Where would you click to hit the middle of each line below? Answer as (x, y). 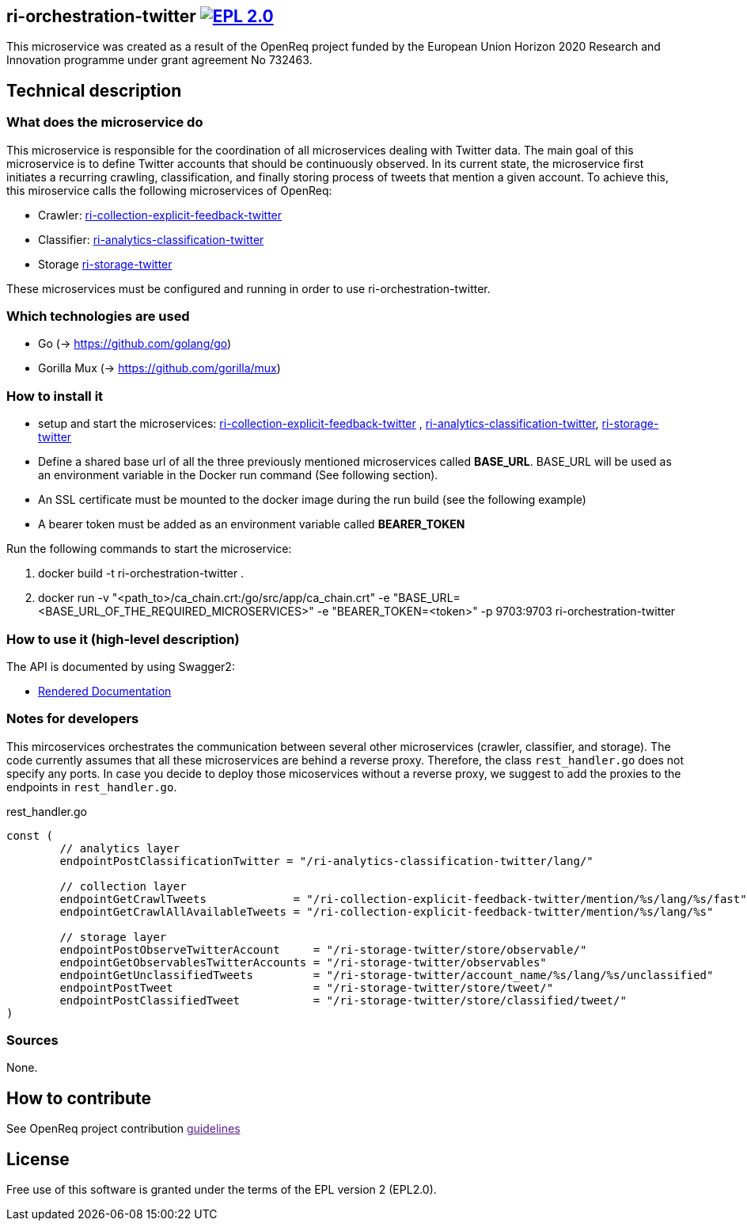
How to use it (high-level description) (123, 639)
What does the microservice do (105, 122)
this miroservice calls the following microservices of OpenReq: (169, 190)
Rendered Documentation (105, 691)
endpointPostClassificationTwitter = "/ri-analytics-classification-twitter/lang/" (326, 861)
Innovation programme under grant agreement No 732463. (159, 60)
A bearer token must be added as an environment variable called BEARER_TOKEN (252, 524)
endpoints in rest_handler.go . (92, 787)
